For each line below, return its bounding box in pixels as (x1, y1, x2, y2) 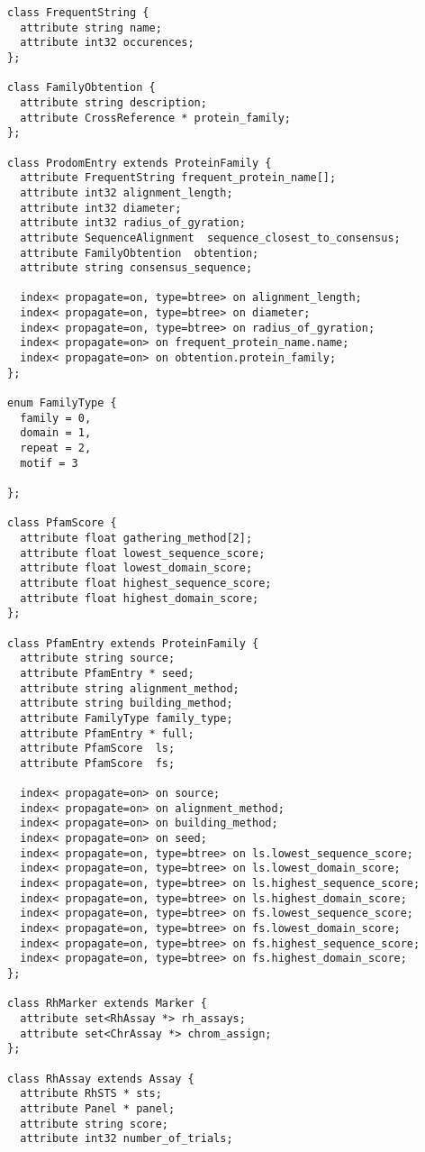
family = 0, (20, 411, 92, 425)
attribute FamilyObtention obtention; (20, 246, 259, 260)
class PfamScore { (7, 517, 117, 530)
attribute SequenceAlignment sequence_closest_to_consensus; (20, 231, 401, 244)
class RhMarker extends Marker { (7, 997, 207, 1010)
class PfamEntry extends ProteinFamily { (7, 636, 259, 650)
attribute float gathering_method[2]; (20, 531, 253, 544)
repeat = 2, (20, 442, 92, 455)
